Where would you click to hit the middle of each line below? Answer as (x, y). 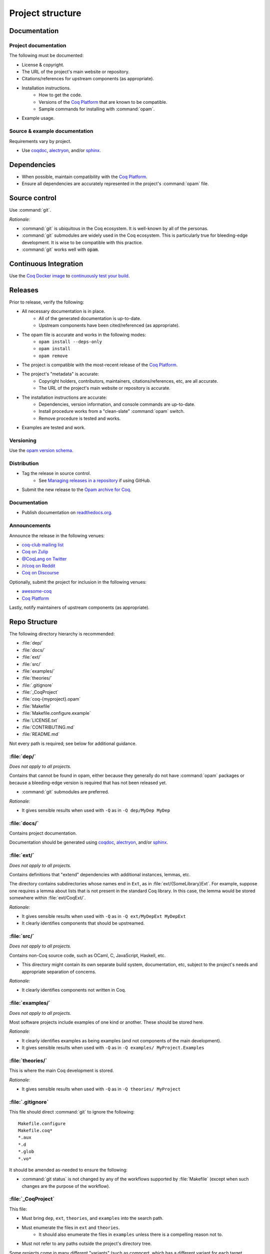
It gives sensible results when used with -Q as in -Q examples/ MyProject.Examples (113, 1048)
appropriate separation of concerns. (59, 972)
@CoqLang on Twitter (44, 559)
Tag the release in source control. (56, 474)
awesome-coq (37, 591)
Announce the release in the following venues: (57, 535)
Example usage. (38, 118)
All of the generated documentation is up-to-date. (90, 318)
